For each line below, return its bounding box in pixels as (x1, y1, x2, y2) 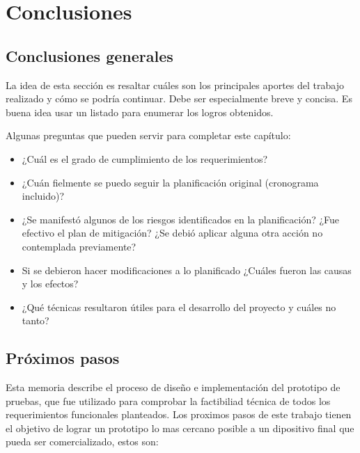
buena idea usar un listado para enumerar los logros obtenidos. (6, 104, 274, 119)
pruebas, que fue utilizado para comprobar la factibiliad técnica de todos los (6, 393, 331, 408)
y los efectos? (22, 276, 79, 291)
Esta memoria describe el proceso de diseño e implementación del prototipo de (6, 380, 341, 395)
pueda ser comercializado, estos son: (6, 434, 159, 449)
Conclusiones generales (6, 45, 173, 66)
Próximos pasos (6, 347, 120, 369)
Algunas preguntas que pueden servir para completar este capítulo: (6, 128, 291, 143)
